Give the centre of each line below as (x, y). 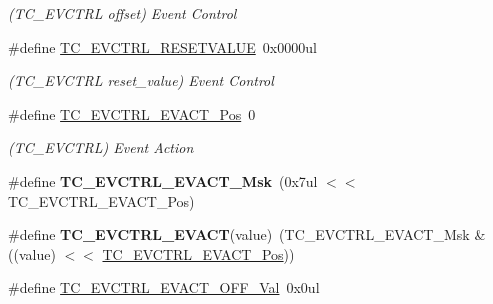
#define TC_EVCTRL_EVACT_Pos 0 (132, 113)
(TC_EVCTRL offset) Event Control (122, 13)
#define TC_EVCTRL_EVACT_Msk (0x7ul (163, 180)
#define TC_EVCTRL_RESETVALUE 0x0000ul (162, 46)
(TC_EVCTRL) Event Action (101, 147)
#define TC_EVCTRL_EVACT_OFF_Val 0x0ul (164, 287)
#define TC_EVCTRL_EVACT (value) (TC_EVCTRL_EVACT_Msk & (247, 234)
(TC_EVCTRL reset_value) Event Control (141, 80)
